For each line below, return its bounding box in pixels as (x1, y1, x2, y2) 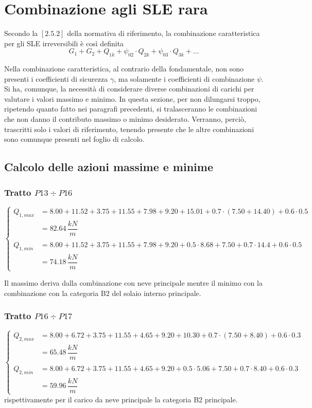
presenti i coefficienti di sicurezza (4, 73, 108, 84)
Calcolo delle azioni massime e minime (4, 159, 213, 175)
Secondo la (4, 28, 38, 39)
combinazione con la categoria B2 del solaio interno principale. (4, 287, 201, 298)
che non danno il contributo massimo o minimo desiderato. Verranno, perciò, (4, 114, 246, 124)
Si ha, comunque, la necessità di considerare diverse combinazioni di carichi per (4, 83, 254, 94)
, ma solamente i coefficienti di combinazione (114, 73, 255, 84)
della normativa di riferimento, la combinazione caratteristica (67, 28, 260, 39)
